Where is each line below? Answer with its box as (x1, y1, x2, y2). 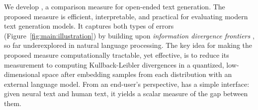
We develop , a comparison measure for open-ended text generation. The (4, 1, 225, 11)
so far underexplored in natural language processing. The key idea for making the (4, 40, 253, 50)
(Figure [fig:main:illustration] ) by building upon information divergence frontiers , (4, 30, 255, 40)
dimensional (4, 69, 40, 79)
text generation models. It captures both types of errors (4, 21, 174, 31)
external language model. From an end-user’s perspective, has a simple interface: (4, 78, 250, 89)
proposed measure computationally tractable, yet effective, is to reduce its (4, 49, 229, 60)
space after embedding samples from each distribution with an (42, 69, 232, 79)
